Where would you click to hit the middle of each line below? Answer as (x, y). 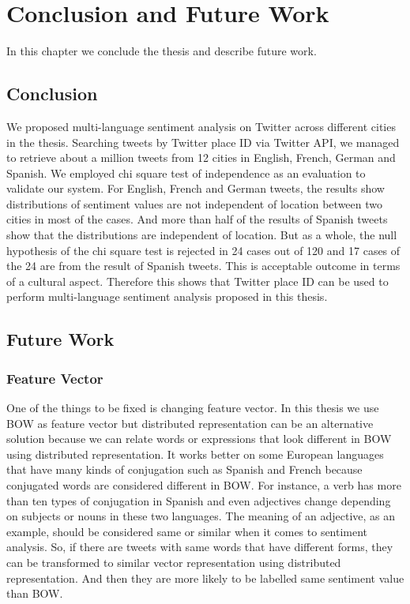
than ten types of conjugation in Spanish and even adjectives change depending (199, 500)
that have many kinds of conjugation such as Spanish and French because (184, 469)
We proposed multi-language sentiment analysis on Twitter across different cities (201, 126)
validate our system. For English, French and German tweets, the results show (196, 188)
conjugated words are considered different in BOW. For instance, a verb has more (204, 485)
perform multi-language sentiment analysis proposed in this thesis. (167, 296)
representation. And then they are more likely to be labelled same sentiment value (205, 578)
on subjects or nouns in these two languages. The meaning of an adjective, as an (201, 516)
